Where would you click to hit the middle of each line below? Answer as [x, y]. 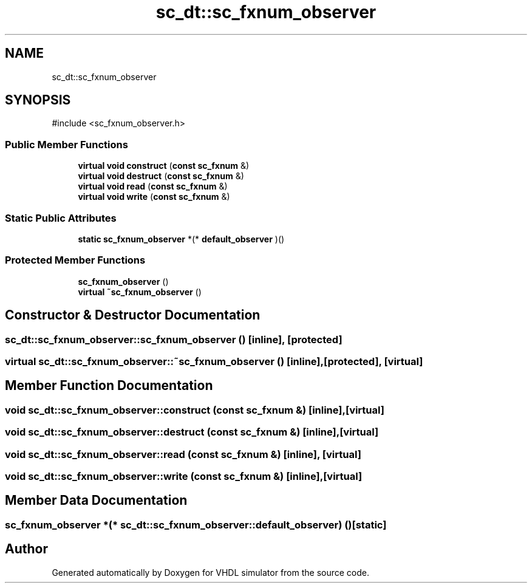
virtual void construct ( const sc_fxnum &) [164, 166]
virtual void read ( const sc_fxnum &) [153, 186]
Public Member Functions [66, 144]
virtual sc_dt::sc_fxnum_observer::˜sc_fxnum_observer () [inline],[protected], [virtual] [214, 361]
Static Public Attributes [61, 218]
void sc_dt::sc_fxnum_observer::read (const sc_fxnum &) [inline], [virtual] [183, 454]
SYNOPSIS [38, 100]
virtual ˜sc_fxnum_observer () [140, 292]
